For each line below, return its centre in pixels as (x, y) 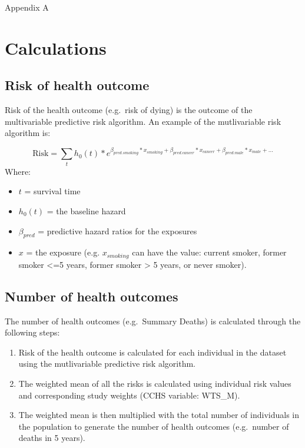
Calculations (56, 47)
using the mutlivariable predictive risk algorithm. (107, 364)
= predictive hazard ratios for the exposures (117, 230)
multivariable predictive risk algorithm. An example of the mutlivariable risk (143, 121)
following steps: (32, 332)
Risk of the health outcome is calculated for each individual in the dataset (152, 352)
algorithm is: (28, 133)
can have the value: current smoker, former (209, 252)
